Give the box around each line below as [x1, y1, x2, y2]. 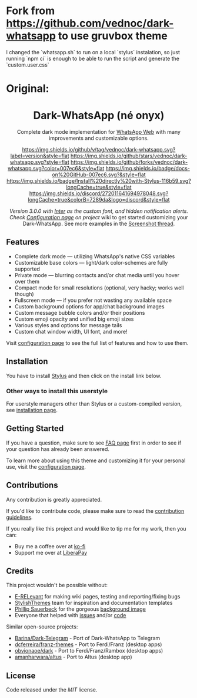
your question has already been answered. [6, 445, 110, 452]
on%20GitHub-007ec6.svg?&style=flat [52, 171, 146, 178]
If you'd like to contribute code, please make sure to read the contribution [6, 507, 185, 514]
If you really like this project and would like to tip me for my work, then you [6, 525, 186, 532]
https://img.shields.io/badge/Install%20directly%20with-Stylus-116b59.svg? [6, 177, 191, 185]
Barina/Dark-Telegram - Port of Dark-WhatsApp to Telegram [14, 635, 161, 642]
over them [14, 278, 40, 285]
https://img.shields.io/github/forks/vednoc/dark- [70, 159, 188, 166]
